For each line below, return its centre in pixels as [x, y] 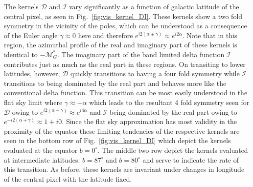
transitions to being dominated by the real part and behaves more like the [115, 83]
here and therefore [105, 35]
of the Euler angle [31, 35]
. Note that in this [210, 35]
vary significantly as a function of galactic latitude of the [154, 6]
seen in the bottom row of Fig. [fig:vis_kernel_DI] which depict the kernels [117, 140]
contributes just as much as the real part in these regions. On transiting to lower [125, 64]
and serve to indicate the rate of [191, 159]
